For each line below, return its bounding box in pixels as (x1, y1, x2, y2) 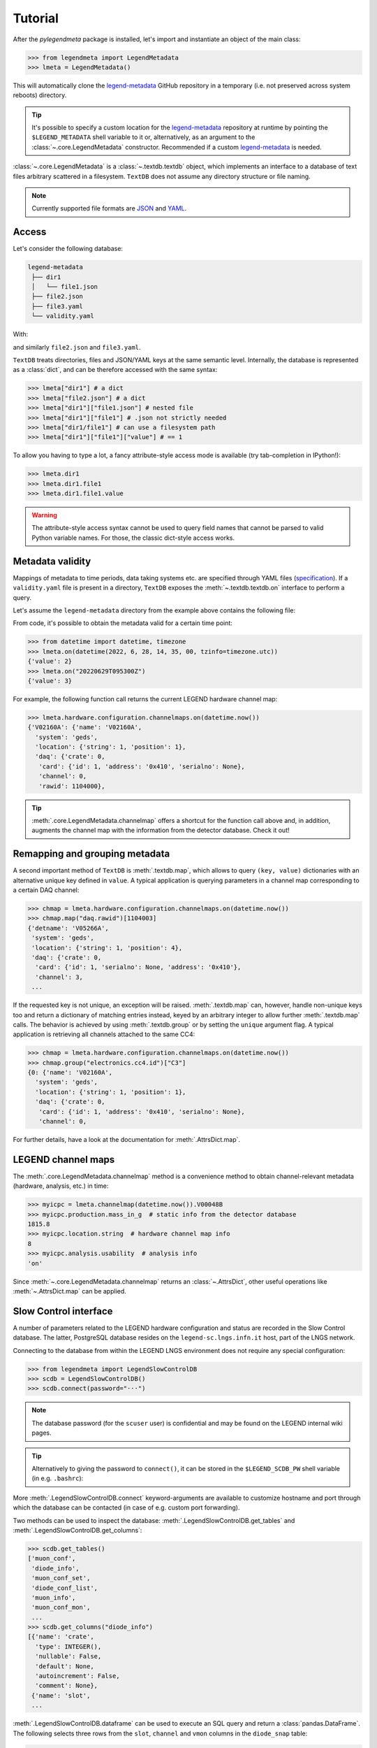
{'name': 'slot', (31, 1691, 91, 1699)
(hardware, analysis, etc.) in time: (13, 1182, 109, 1190)
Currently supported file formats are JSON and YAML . (31, 204, 187, 213)
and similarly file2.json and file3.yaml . (13, 343, 141, 351)
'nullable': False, (35, 1652, 102, 1661)
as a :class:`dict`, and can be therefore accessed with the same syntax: (13, 366, 218, 374)
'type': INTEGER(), (35, 1642, 102, 1650)
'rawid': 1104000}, (38, 782, 105, 790)
